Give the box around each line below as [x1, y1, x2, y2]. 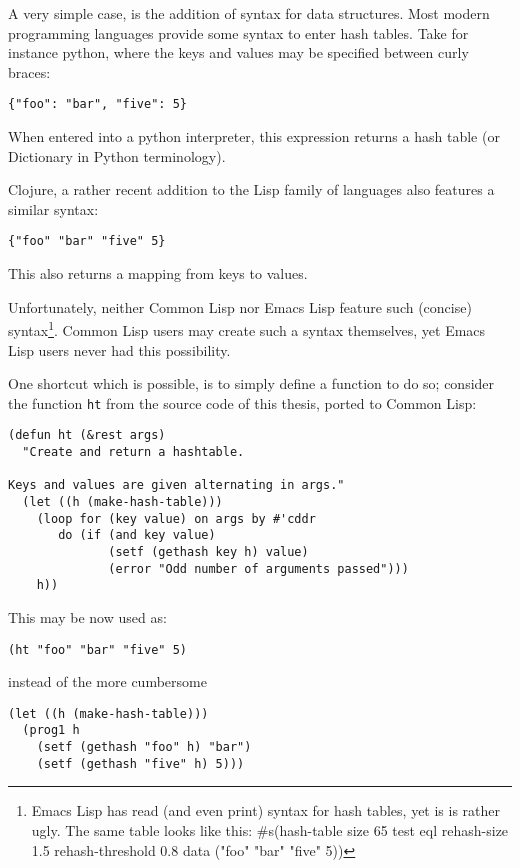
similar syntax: [8, 198, 99, 219]
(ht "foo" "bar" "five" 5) [8, 642, 187, 657]
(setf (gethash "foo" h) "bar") [36, 740, 252, 755]
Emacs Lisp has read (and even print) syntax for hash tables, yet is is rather [31, 800, 501, 821]
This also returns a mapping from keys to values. [8, 263, 308, 284]
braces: [8, 61, 51, 82]
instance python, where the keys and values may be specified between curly [8, 42, 469, 63]
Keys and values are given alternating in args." [8, 478, 345, 493]
